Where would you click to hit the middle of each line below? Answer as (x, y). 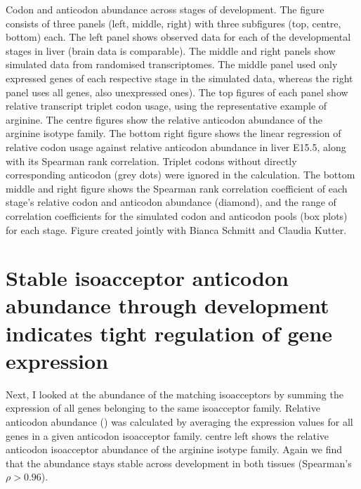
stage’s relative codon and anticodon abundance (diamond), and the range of (171, 202)
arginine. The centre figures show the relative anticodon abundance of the (164, 119)
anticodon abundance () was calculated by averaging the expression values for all (179, 421)
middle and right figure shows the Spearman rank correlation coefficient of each (177, 188)
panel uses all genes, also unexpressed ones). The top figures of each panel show (177, 92)
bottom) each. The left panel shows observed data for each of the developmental (178, 37)
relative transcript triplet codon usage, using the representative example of (166, 106)
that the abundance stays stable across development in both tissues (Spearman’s (179, 463)
